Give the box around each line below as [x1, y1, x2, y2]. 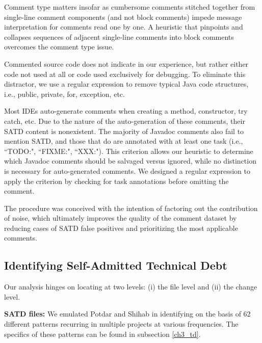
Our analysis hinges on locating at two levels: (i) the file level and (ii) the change [4, 281, 257, 292]
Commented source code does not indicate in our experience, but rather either [4, 58, 249, 69]
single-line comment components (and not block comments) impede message [4, 11, 242, 22]
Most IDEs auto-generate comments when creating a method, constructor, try [4, 105, 248, 116]
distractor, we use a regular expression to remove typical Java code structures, [4, 78, 249, 89]
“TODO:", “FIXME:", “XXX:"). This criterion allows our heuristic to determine [4, 145, 253, 156]
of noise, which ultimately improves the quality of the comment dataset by [4, 213, 237, 223]
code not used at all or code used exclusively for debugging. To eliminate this [4, 68, 246, 79]
